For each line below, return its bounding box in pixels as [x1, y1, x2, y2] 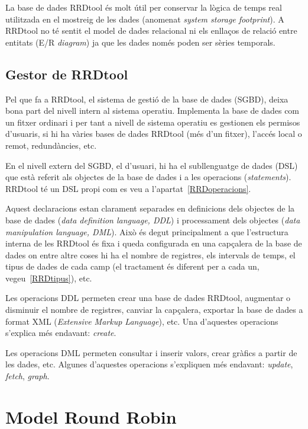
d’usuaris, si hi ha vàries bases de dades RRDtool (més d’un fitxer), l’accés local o [5, 127, 302, 140]
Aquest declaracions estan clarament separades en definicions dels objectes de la [5, 202, 295, 214]
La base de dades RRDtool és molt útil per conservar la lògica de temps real [5, 1, 282, 13]
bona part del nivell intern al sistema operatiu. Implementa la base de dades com [5, 104, 300, 117]
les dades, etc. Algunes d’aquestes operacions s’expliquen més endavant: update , [5, 358, 293, 370]
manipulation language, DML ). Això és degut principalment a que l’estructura [5, 225, 288, 238]
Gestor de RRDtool [5, 65, 128, 83]
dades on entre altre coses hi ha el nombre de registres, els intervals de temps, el [5, 248, 296, 261]
